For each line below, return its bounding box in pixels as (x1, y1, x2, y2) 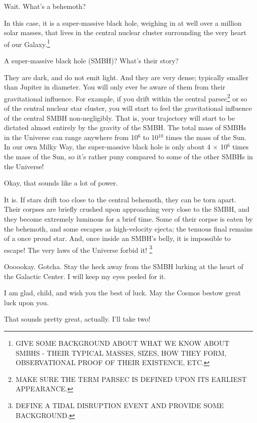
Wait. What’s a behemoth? (4, 1, 86, 11)
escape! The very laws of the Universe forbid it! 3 (4, 243, 153, 255)
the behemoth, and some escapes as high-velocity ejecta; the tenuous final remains (4, 223, 253, 234)
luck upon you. (4, 297, 49, 307)
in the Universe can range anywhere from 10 (4, 132, 138, 142)
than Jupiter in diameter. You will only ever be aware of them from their (4, 82, 225, 92)
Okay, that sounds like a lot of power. (4, 178, 118, 188)
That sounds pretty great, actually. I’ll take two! (4, 314, 151, 324)
